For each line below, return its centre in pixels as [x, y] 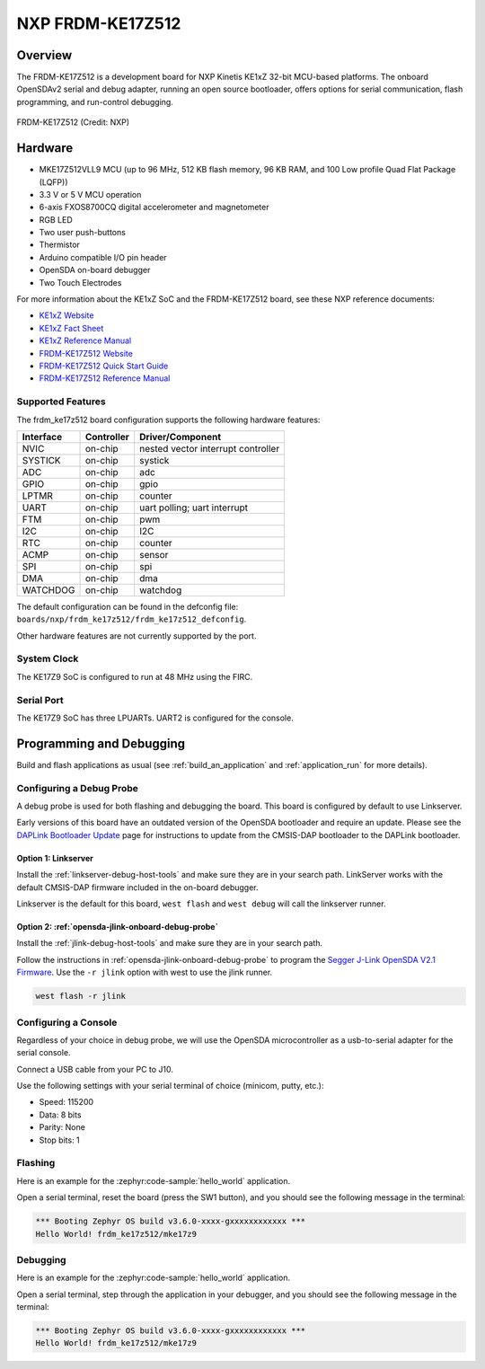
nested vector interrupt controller [210, 448]
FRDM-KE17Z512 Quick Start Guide [104, 366]
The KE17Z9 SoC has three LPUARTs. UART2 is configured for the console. [155, 718]
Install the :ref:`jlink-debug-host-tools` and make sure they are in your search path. [170, 943]
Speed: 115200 [66, 1102]
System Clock [48, 658]
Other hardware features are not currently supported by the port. [137, 636]
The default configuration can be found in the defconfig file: [128, 606]
